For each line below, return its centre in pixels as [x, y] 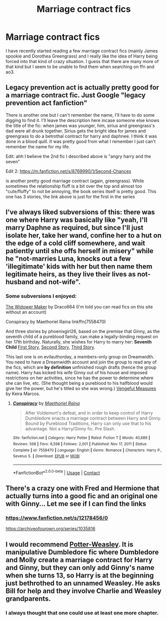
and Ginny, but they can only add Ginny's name [80, 568]
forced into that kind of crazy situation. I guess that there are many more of [82, 61]
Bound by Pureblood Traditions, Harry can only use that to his [88, 423]
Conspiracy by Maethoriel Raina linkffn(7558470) [56, 322]
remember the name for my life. [38, 146]
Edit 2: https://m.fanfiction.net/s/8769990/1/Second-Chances [68, 171]
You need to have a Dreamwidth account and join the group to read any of [81, 362]
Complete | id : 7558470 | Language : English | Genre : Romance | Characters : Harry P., [87, 450]
